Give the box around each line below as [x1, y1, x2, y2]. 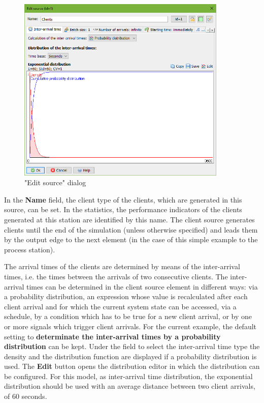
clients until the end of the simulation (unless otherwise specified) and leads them [4, 224, 258, 235]
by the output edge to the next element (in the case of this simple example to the [4, 234, 258, 245]
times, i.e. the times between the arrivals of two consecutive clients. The [4, 271, 228, 281]
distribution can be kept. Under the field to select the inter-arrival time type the [4, 341, 260, 352]
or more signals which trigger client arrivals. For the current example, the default [4, 321, 256, 331]
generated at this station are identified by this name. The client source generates [4, 214, 255, 224]
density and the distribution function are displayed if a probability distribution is [4, 351, 257, 361]
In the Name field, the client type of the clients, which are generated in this [4, 194, 242, 205]
